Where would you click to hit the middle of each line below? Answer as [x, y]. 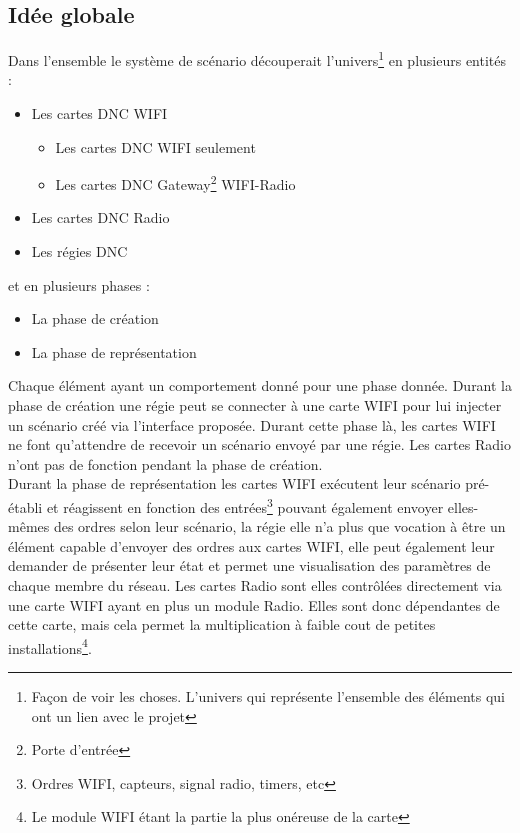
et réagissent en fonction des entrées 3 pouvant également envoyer [245, 505]
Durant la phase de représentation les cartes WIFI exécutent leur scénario [234, 483]
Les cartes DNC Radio [100, 217]
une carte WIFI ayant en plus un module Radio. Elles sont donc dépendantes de [254, 604]
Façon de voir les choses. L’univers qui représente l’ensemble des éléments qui [268, 696]
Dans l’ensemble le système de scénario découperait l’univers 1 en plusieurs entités [257, 58]
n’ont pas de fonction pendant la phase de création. [165, 463]
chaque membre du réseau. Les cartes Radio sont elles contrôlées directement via [255, 585]
